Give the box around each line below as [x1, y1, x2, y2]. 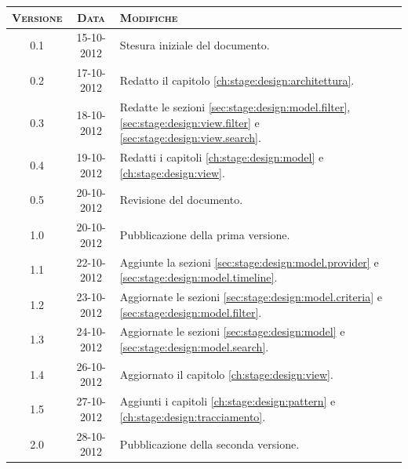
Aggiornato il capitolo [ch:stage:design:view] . [119, 365, 333, 382]
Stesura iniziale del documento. [119, 37, 270, 53]
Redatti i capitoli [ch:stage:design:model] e [119, 149, 324, 165]
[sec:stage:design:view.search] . [119, 129, 261, 146]
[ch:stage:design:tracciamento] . [119, 408, 266, 424]
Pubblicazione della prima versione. [119, 226, 290, 242]
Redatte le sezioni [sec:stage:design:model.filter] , [119, 99, 351, 115]
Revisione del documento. [119, 191, 243, 208]
